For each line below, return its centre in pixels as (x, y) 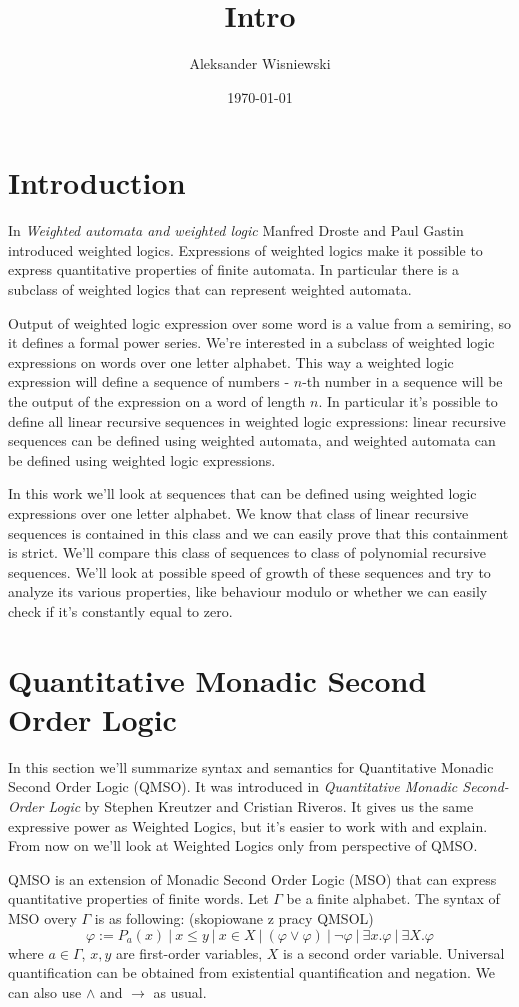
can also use (45, 991)
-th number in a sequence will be (402, 381)
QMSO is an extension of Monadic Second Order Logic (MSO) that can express (252, 878)
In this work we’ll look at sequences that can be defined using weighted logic (242, 493)
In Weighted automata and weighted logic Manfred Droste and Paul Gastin (236, 230)
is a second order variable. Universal (394, 952)
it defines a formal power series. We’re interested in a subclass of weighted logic (251, 342)
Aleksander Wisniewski (260, 63)
